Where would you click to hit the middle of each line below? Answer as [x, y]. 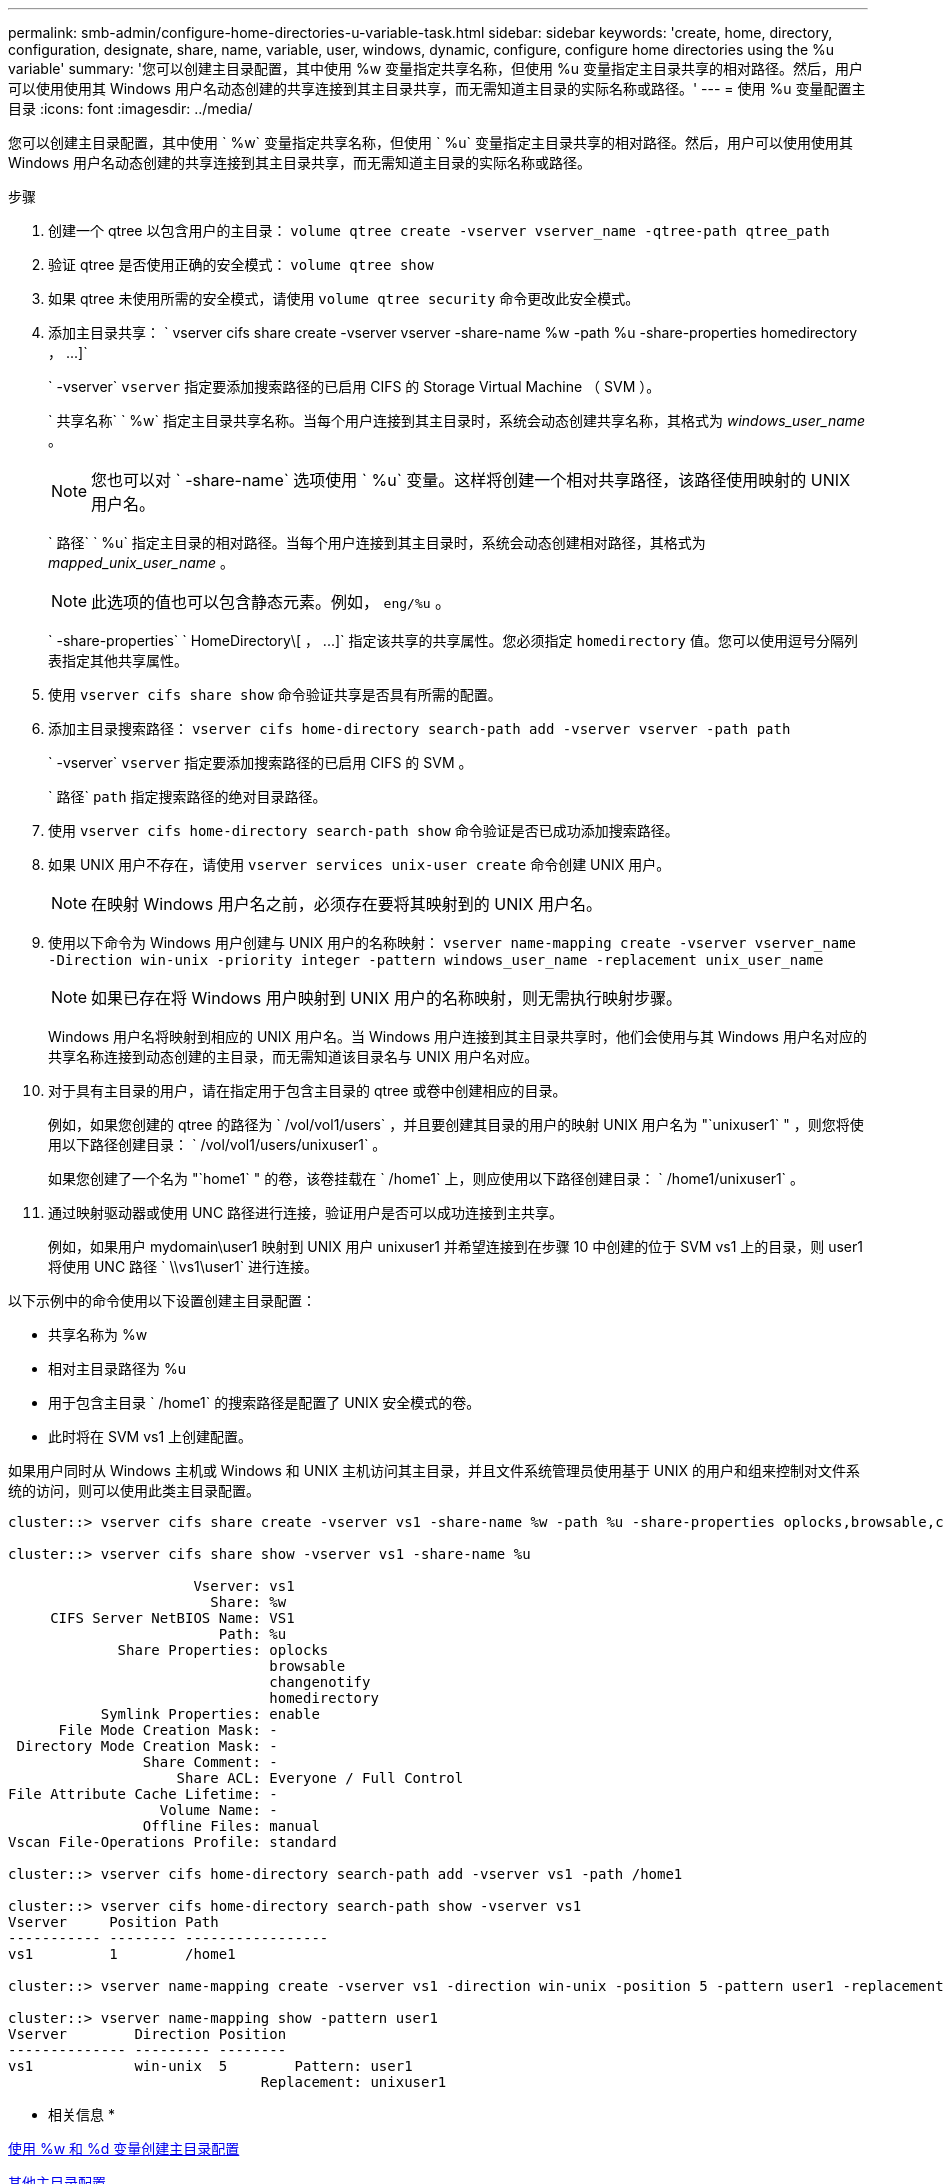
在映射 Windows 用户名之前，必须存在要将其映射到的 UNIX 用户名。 [346, 904]
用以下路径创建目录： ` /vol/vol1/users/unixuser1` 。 [217, 1144]
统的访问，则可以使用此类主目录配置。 [134, 1490]
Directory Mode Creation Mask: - [147, 1746]
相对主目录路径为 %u [117, 1368]
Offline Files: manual [231, 1826]
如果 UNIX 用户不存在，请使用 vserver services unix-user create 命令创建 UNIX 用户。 [359, 864]
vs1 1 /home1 [122, 1954]
